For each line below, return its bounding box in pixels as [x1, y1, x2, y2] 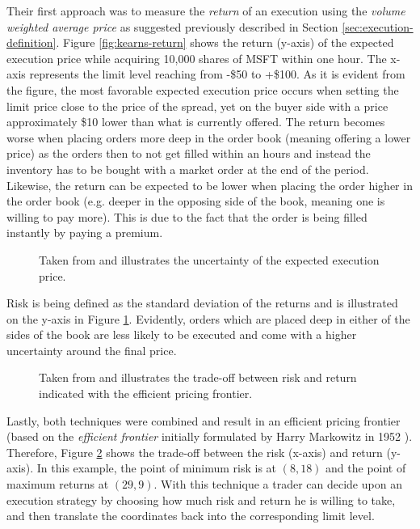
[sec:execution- [342, 18, 414, 35]
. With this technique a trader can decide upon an [153, 476, 402, 493]
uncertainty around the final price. [6, 341, 177, 358]
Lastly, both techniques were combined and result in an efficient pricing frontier [6, 412, 401, 429]
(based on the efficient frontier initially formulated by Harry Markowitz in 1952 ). [6, 428, 413, 445]
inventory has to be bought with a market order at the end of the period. [6, 160, 369, 177]
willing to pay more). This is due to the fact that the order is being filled [6, 208, 367, 225]
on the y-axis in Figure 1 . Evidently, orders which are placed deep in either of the [6, 310, 410, 327]
